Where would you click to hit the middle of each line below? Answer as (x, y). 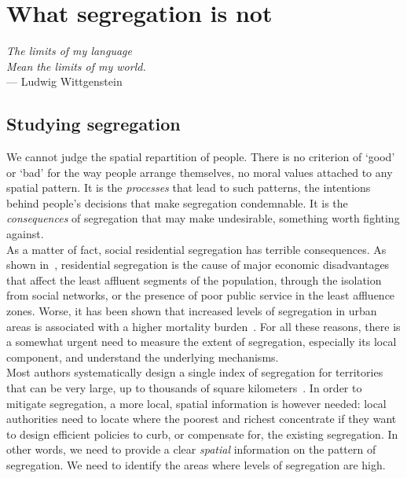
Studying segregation (93, 124)
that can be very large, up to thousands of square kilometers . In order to (184, 388)
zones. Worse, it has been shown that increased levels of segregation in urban (192, 311)
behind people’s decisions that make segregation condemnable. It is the (177, 202)
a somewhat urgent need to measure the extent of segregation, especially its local (202, 342)
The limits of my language (69, 51)
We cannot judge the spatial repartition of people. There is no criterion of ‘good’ (201, 157)
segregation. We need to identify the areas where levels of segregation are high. (196, 464)
